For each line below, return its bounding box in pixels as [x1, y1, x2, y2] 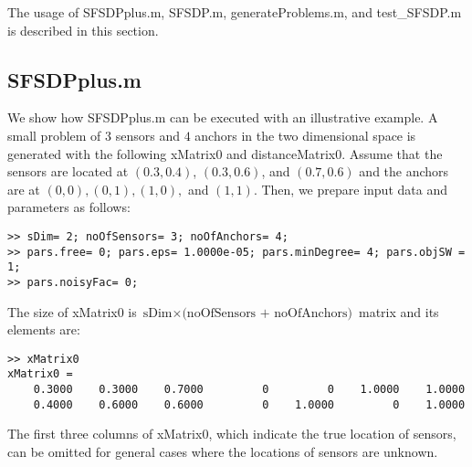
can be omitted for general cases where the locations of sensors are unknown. [7, 441, 438, 461]
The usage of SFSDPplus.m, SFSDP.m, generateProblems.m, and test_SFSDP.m [7, 3, 462, 21]
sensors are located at [7, 162, 129, 181]
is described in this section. [7, 20, 159, 39]
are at [7, 179, 40, 198]
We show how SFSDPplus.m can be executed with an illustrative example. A [7, 108, 438, 127]
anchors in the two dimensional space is [194, 125, 416, 144]
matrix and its [359, 302, 439, 321]
